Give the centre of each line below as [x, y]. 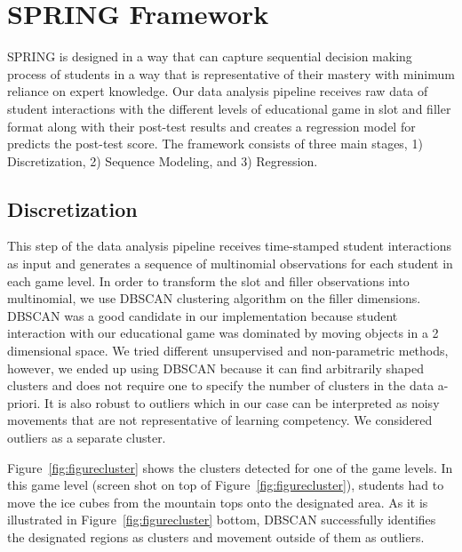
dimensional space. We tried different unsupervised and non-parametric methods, [228, 351]
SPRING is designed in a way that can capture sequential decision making [210, 56]
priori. [24, 402]
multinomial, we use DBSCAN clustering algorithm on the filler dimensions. [214, 298]
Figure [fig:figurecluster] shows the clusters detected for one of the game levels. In [230, 467]
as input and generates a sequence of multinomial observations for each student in [230, 264]
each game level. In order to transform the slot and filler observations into [208, 280]
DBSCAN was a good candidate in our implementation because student [203, 315]
